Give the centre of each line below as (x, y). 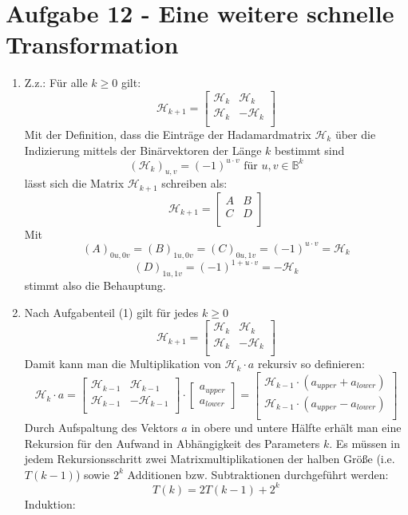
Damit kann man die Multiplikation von (123, 364)
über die (355, 134)
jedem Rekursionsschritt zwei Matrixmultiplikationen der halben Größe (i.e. (210, 459)
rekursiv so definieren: (311, 364)
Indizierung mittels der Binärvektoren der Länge (143, 150)
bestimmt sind (310, 150)
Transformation (92, 44)
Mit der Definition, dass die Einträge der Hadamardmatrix (168, 134)
